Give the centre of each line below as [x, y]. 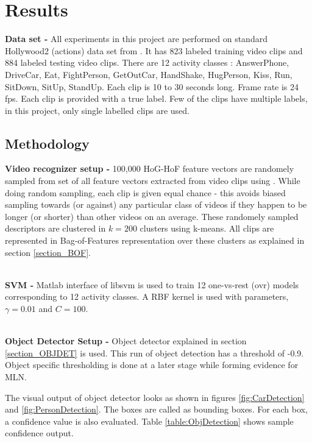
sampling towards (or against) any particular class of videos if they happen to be [156, 204]
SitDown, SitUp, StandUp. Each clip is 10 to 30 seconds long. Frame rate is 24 [152, 86]
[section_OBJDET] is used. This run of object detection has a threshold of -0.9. [154, 353]
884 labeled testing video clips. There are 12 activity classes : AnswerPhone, [147, 62]
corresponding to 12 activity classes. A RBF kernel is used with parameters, [147, 296]
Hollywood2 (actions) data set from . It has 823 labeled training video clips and [154, 50]
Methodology [47, 143]
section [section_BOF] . [48, 252]
